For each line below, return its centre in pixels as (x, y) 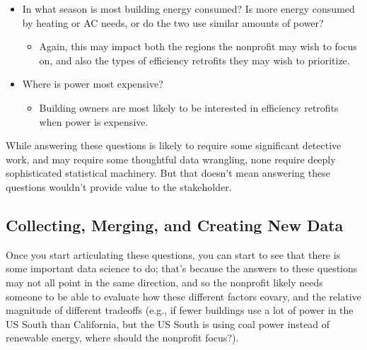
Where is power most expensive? (93, 84)
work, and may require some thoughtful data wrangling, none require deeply (171, 159)
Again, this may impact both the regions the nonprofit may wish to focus (198, 46)
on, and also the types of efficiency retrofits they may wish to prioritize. (194, 60)
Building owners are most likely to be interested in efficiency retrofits (189, 107)
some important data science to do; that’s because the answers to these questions (182, 268)
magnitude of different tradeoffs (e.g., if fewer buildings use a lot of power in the (180, 310)
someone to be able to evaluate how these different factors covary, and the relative (183, 296)
